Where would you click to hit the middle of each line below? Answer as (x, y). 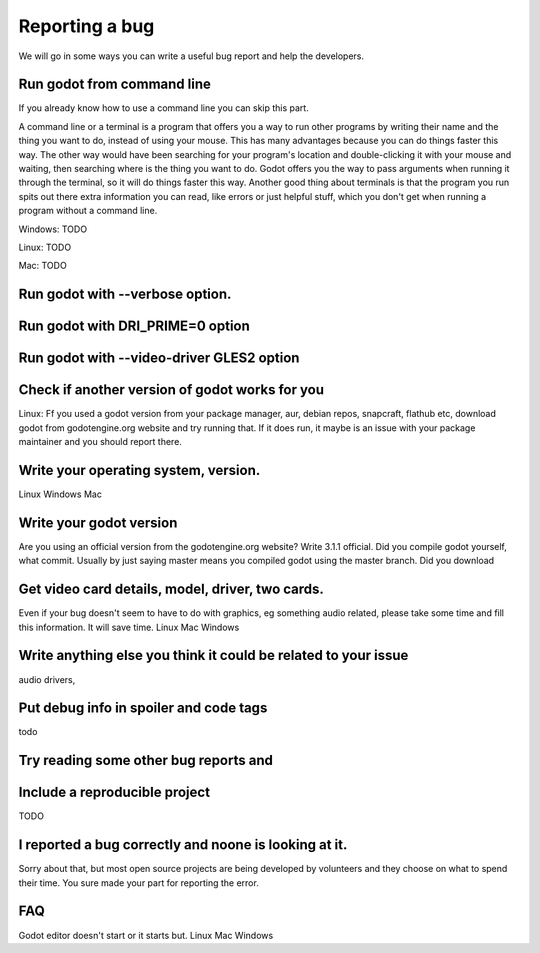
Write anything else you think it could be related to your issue (213, 655)
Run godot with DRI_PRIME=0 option (134, 326)
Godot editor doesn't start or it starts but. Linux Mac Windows (146, 935)
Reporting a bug (86, 26)
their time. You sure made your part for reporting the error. (138, 882)
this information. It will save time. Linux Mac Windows (129, 627)
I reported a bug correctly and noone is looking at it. (183, 845)
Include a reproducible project (114, 792)
